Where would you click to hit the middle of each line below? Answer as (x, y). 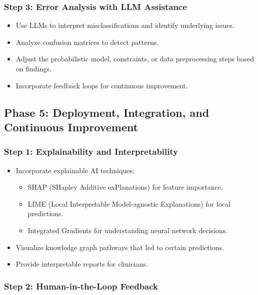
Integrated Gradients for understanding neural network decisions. (127, 230)
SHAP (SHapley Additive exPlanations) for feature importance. (125, 187)
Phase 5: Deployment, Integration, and (107, 112)
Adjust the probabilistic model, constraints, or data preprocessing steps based (135, 59)
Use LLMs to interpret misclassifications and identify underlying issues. (125, 25)
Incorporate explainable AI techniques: (75, 170)
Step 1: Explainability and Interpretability (91, 151)
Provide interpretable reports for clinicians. (82, 264)
